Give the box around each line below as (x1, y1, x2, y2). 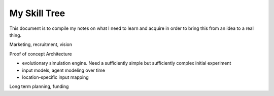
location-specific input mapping (22, 74, 89, 80)
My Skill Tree (9, 8, 65, 19)
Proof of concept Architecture (9, 51, 72, 57)
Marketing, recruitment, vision (9, 41, 72, 47)
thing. (9, 32, 22, 38)
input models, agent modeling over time (22, 67, 106, 73)
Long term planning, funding (9, 83, 69, 89)
